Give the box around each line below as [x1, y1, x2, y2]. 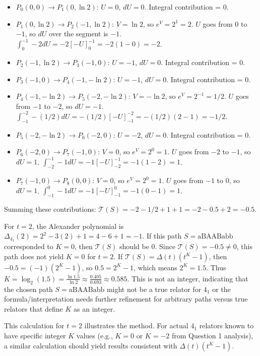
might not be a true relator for [106, 283, 202, 294]
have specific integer [4, 330, 66, 340]
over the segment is [48, 28, 108, 39]
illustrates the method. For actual [84, 320, 188, 331]
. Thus [206, 262, 226, 272]
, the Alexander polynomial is [32, 220, 124, 231]
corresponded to [4, 241, 53, 252]
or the [212, 283, 231, 294]
